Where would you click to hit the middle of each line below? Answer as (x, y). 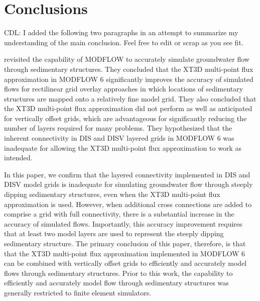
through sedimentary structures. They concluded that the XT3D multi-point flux (129, 69)
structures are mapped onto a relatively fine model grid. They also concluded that (130, 98)
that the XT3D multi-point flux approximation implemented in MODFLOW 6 (124, 253)
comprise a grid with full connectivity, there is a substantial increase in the (119, 214)
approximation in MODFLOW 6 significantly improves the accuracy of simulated (129, 79)
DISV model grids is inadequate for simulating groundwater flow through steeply (128, 184)
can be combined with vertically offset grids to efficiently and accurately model (125, 263)
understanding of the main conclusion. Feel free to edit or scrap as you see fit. (124, 42)
